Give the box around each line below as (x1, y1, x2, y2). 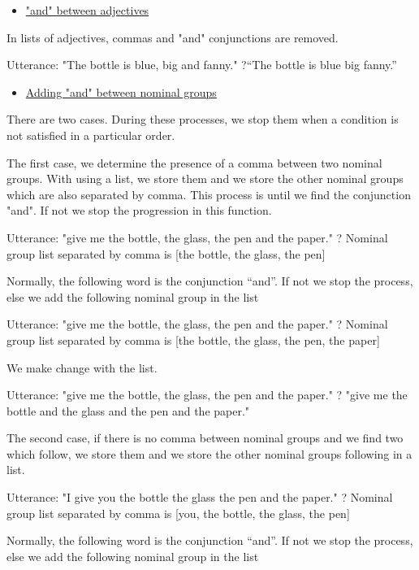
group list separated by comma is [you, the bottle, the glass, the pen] (6, 504, 350, 521)
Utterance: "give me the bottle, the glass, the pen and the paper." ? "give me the (6, 386, 408, 403)
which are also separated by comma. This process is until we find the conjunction (6, 185, 411, 202)
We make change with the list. (6, 359, 158, 376)
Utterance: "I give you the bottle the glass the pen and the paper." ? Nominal (6, 489, 393, 506)
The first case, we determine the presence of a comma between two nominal (6, 154, 382, 171)
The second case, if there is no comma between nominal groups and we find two (6, 429, 404, 446)
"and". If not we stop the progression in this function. (6, 202, 272, 219)
